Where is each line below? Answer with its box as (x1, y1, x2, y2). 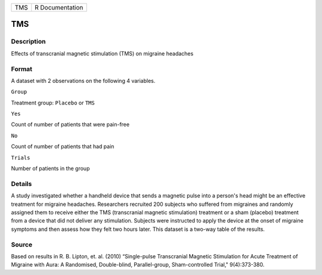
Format (11, 64, 33, 73)
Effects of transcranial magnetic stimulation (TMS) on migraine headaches (11, 50, 194, 57)
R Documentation (35, 4, 83, 11)
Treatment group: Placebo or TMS (11, 99, 95, 106)
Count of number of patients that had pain (11, 143, 114, 150)
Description (11, 38, 46, 46)
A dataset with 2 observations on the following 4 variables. (11, 77, 156, 84)
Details (11, 180, 32, 188)
